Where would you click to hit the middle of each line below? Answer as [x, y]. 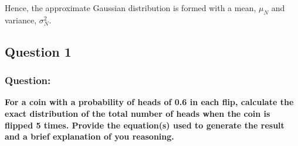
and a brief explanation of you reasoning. [89, 136]
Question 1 [38, 51]
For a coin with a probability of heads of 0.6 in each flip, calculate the [149, 102]
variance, [21, 20]
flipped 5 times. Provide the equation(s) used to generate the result [145, 125]
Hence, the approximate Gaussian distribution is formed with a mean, [131, 8]
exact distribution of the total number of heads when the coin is [138, 113]
